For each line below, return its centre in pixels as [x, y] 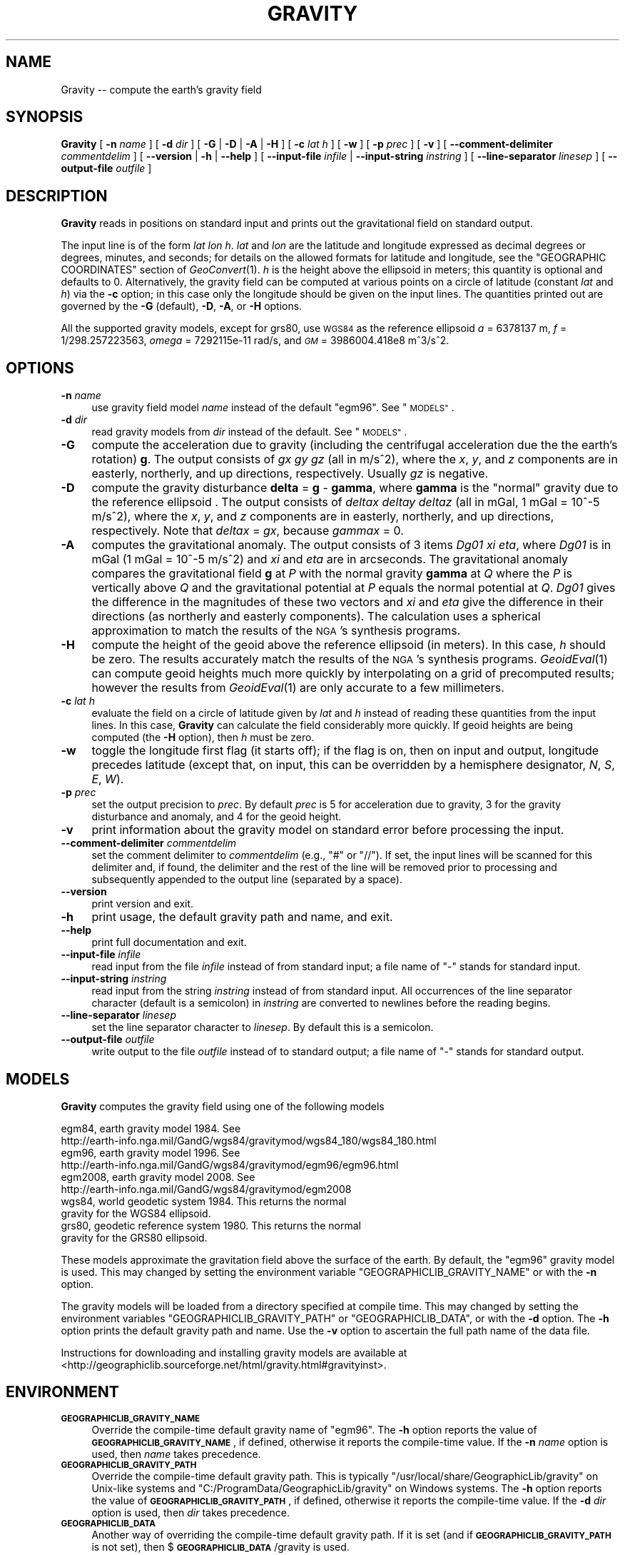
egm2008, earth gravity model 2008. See [158, 1177]
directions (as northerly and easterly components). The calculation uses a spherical [316, 617]
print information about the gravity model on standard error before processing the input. [328, 830]
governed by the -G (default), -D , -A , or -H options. [182, 306]
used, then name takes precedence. [176, 1454]
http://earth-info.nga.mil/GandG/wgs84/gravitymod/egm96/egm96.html [230, 1164]
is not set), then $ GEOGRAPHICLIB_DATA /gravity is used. [220, 1546]
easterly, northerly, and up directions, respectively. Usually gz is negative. [290, 474]
